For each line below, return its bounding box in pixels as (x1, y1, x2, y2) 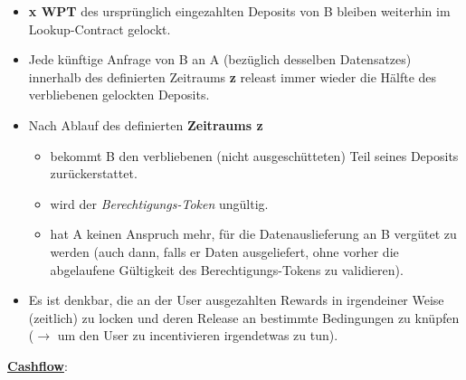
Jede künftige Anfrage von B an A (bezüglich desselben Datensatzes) (28, 50, 412, 69)
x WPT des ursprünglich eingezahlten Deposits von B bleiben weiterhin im (28, 2, 451, 20)
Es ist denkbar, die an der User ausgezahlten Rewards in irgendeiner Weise (28, 290, 444, 309)
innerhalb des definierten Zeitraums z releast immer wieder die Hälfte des (28, 67, 437, 86)
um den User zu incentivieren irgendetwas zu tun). (57, 326, 338, 345)
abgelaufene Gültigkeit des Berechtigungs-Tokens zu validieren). (50, 260, 404, 279)
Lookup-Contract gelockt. (28, 19, 171, 38)
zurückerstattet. (50, 164, 138, 183)
